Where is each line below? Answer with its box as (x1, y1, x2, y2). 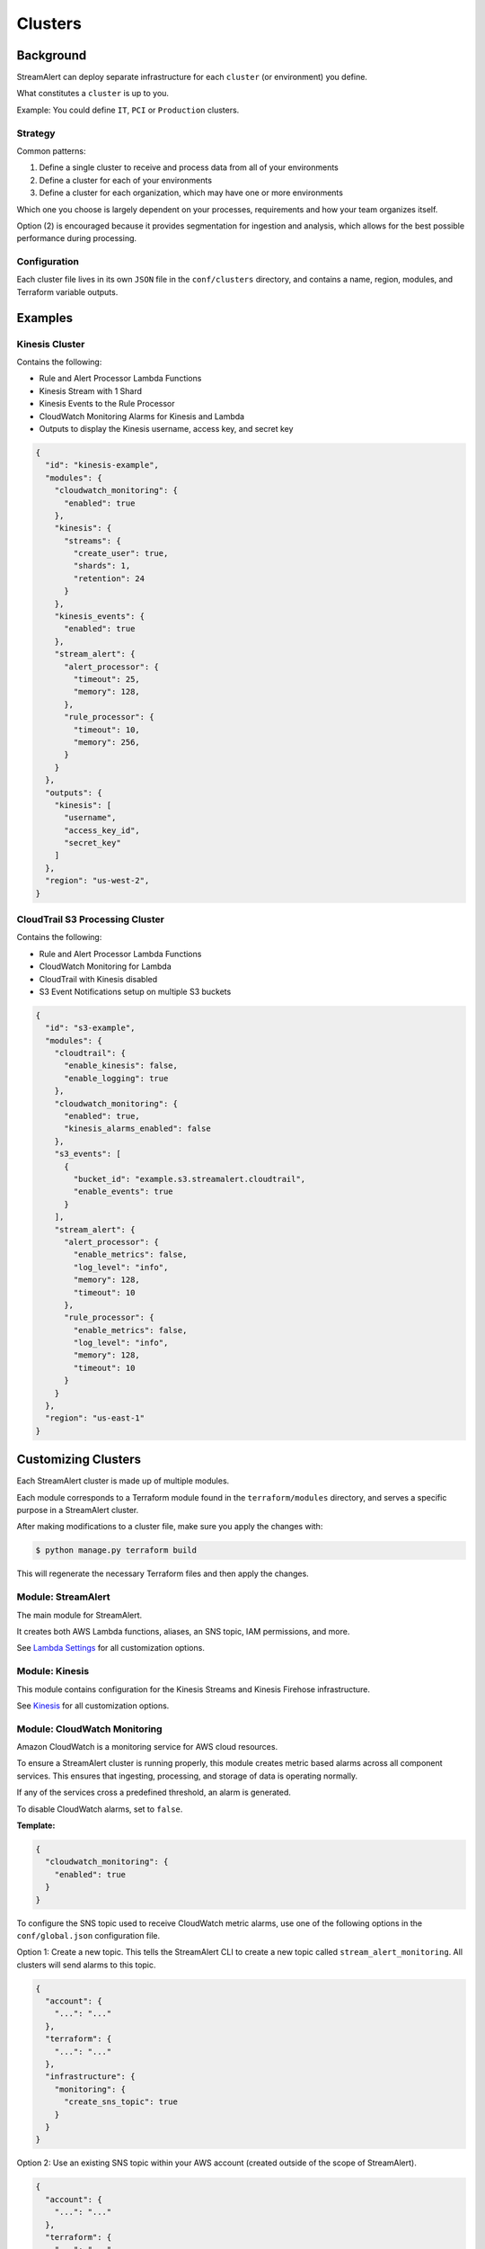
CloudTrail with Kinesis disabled (39, 973, 158, 984)
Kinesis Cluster (16, 337, 85, 350)
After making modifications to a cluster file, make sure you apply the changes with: (16, 1521, 323, 1532)
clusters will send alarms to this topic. (16, 1959, 156, 1970)
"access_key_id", (64, 825, 141, 836)
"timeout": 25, (73, 674, 141, 684)
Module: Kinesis (16, 1665, 90, 1678)
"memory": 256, (73, 737, 141, 747)
